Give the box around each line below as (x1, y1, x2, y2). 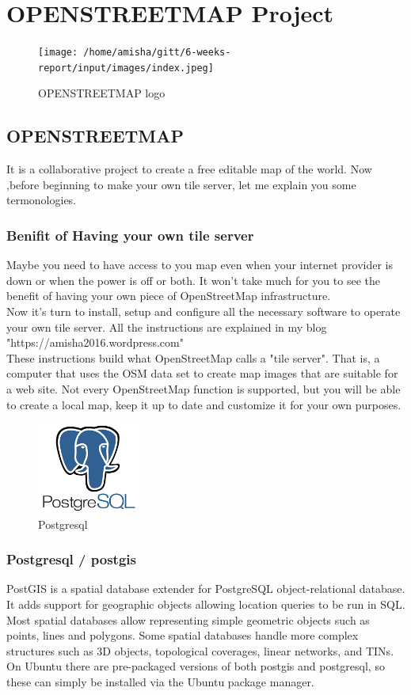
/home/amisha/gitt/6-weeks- (83, 47, 231, 59)
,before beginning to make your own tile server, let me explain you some (6, 176, 356, 192)
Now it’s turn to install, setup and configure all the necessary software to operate (6, 303, 401, 320)
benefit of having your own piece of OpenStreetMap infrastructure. (6, 287, 331, 304)
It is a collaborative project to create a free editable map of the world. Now (6, 161, 372, 177)
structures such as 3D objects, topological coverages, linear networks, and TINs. (6, 642, 394, 659)
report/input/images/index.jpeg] (38, 62, 214, 74)
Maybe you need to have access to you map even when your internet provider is (6, 256, 394, 273)
